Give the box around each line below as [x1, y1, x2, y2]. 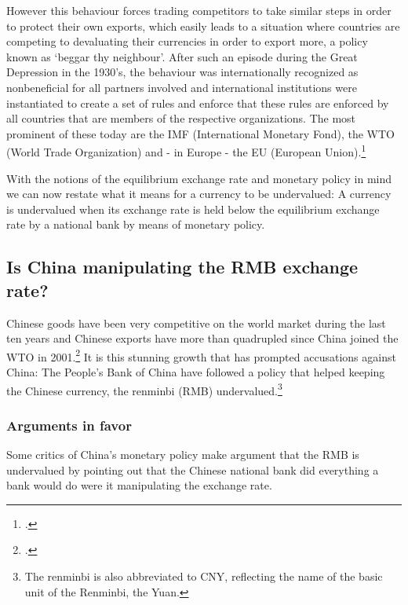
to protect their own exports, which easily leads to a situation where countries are [6, 17, 400, 34]
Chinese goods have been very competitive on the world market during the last [6, 314, 386, 331]
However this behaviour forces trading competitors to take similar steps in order [6, 2, 392, 18]
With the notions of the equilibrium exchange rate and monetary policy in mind [6, 170, 392, 186]
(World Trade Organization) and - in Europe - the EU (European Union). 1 [6, 141, 366, 159]
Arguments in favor [6, 415, 132, 434]
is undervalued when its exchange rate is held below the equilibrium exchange [6, 200, 380, 217]
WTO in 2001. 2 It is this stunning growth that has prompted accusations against [6, 346, 396, 365]
